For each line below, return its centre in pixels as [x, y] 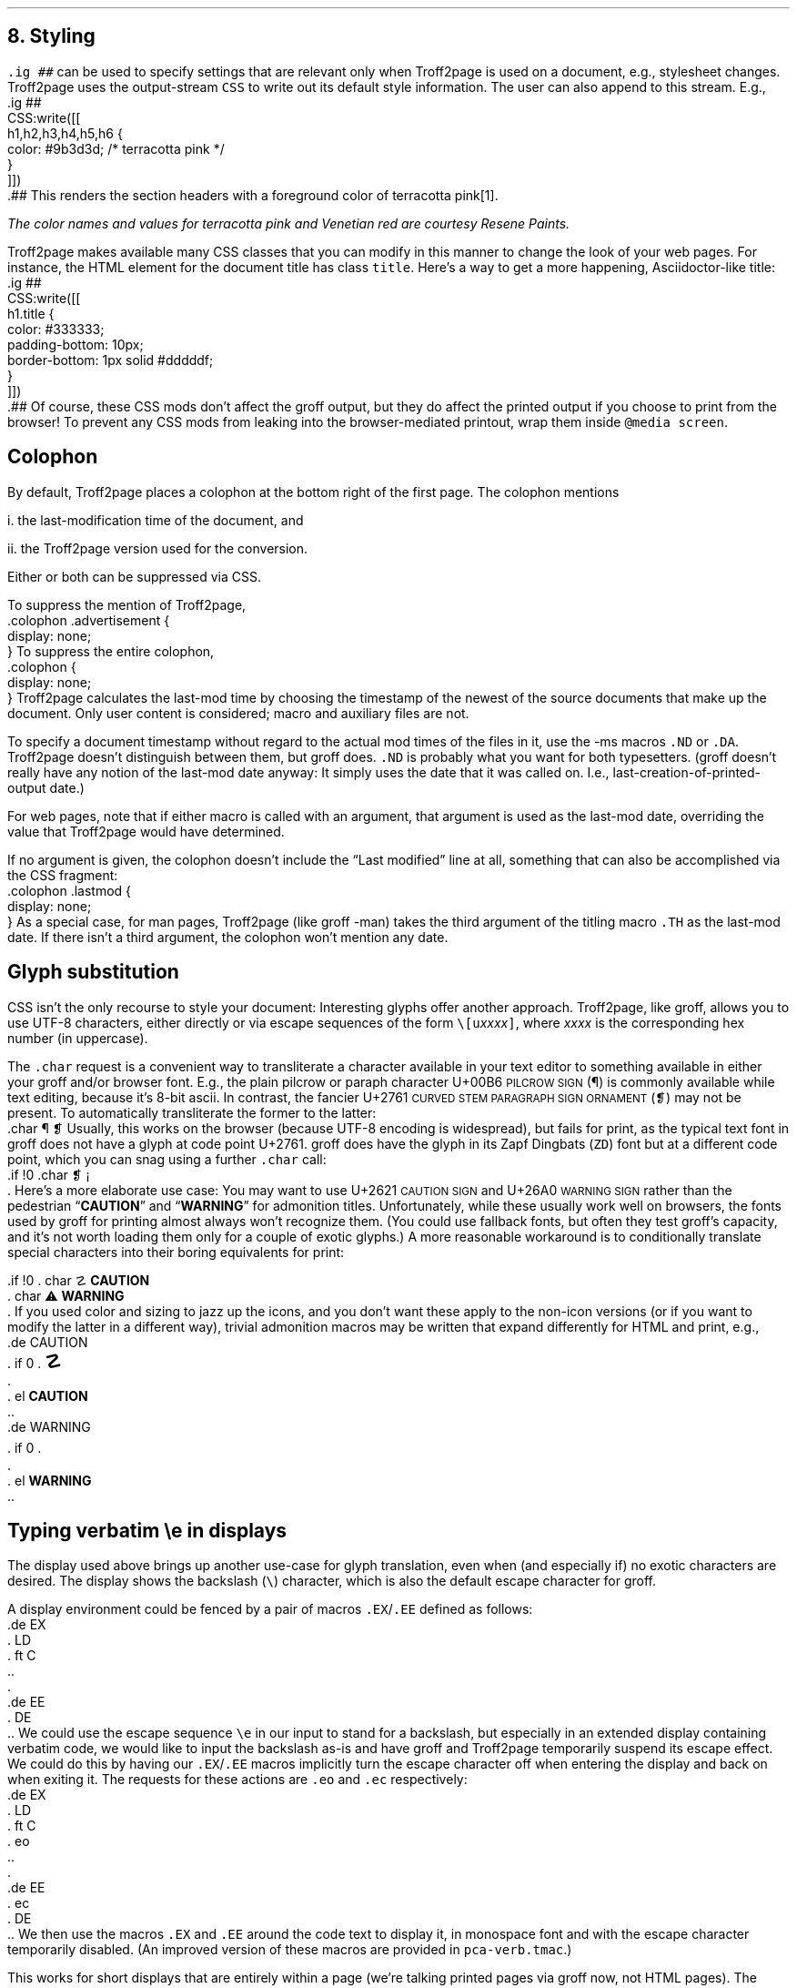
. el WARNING [50, 1480]
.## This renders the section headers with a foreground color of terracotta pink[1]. [253, 195]
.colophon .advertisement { [89, 620]
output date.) [46, 787]
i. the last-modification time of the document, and [156, 520]
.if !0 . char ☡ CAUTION [79, 1280]
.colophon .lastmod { [70, 890]
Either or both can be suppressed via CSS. [135, 576]
